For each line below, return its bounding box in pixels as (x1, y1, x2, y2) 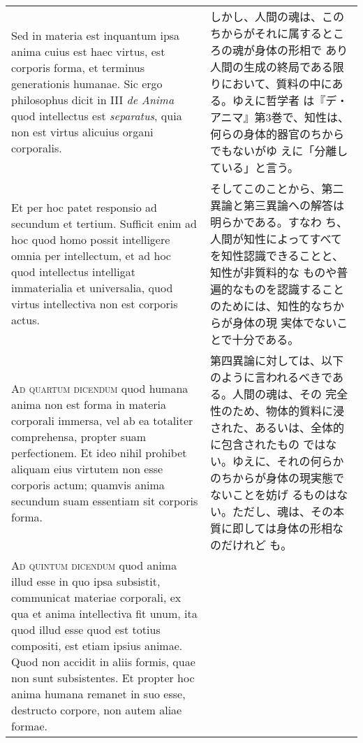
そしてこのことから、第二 (209, 180, 344, 196)
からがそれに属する (221, 25, 322, 41)
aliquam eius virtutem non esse (11, 460, 163, 477)
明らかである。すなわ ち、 (209, 214, 348, 230)
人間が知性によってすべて (209, 231, 342, 247)
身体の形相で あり (254, 42, 348, 58)
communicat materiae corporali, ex (11, 589, 181, 605)
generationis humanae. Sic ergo (11, 75, 163, 92)
